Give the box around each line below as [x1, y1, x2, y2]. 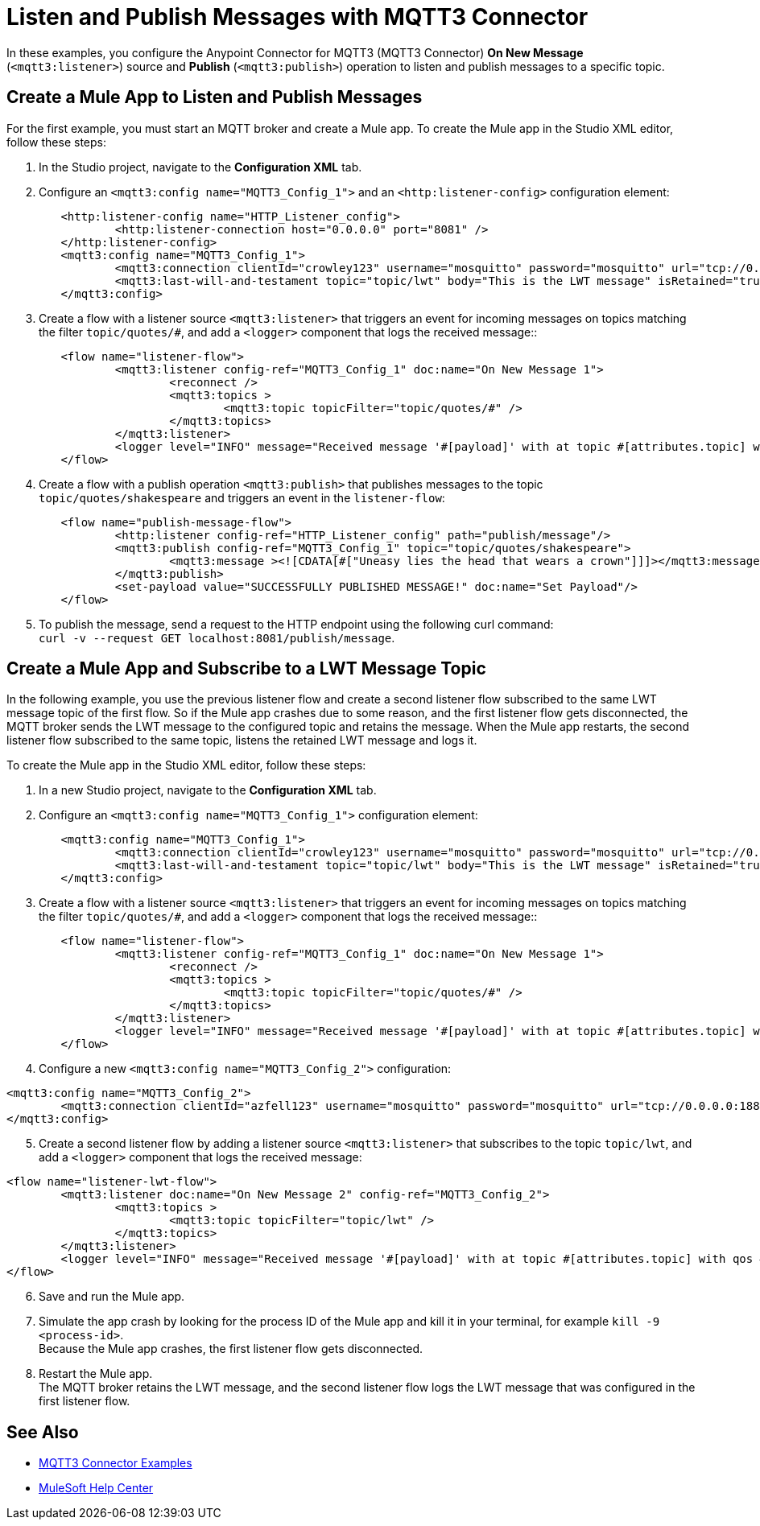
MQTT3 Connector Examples [39, 1456, 192, 1470]
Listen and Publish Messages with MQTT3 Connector [6, 3, 589, 31]
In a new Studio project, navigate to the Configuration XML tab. [39, 783, 377, 798]
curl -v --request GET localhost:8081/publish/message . [39, 630, 395, 645]
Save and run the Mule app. [39, 1289, 185, 1304]
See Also [6, 1421, 79, 1442]
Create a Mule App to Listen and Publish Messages [6, 87, 423, 108]
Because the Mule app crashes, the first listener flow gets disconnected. [39, 1342, 423, 1356]
